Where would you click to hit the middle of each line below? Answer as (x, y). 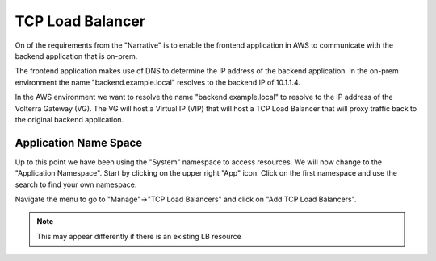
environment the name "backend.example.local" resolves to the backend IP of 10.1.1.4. (157, 82)
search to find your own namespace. (76, 184)
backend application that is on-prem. (76, 56)
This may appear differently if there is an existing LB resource (139, 236)
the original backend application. (69, 119)
